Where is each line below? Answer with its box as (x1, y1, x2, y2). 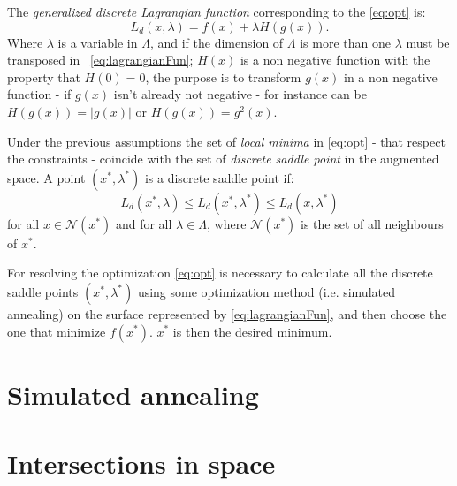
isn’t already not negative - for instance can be (113, 85, 367, 103)
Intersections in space (7, 445, 276, 482)
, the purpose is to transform (145, 67, 301, 86)
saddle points (7, 282, 79, 300)
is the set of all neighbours (301, 214, 444, 232)
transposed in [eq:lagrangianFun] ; (7, 50, 194, 69)
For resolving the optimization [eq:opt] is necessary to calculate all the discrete (7, 263, 433, 282)
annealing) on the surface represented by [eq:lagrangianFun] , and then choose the (7, 304, 447, 323)
